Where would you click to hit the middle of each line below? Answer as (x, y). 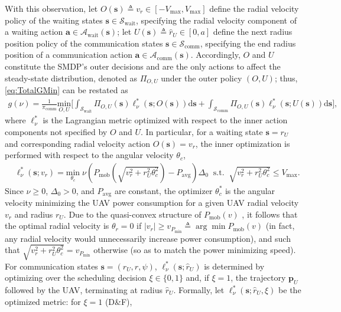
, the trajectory (258, 277)
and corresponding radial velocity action (78, 143)
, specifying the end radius (248, 43)
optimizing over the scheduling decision (76, 277)
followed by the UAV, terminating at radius (84, 290)
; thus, (286, 78)
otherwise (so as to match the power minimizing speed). (195, 250)
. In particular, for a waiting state (202, 131)
